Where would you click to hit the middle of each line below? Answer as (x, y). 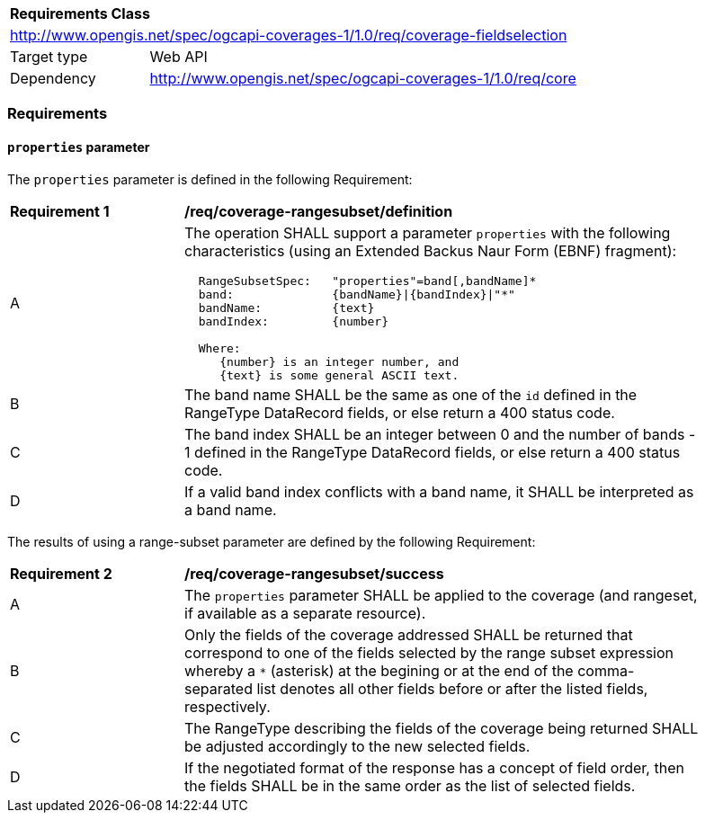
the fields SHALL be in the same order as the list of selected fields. (410, 785)
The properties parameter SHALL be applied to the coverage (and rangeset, (441, 595)
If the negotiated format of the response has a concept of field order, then (434, 767)
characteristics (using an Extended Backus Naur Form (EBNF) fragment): (431, 250)
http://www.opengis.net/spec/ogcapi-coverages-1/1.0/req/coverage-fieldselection (289, 35)
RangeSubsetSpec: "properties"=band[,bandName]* (367, 281)
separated (219, 688)
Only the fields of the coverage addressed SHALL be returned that (409, 634)
